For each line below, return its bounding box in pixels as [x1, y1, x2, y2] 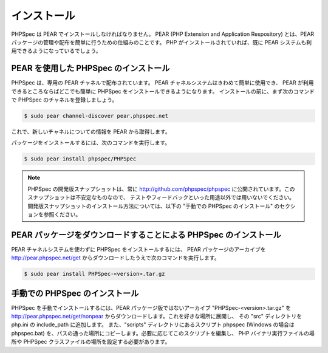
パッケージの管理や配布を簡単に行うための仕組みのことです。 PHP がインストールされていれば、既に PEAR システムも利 [11, 38, 312, 46]
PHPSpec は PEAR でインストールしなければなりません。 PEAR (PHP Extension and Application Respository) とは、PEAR [11, 30, 315, 38]
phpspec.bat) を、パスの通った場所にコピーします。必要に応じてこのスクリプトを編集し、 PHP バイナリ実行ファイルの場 [11, 329, 315, 337]
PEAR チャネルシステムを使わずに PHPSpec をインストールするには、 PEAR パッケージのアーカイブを [11, 245, 266, 253]
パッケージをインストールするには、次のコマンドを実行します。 [11, 139, 171, 146]
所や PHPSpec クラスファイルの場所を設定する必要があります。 [11, 338, 171, 346]
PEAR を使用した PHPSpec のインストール [11, 63, 170, 74]
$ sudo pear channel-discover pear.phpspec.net [24, 112, 168, 119]
